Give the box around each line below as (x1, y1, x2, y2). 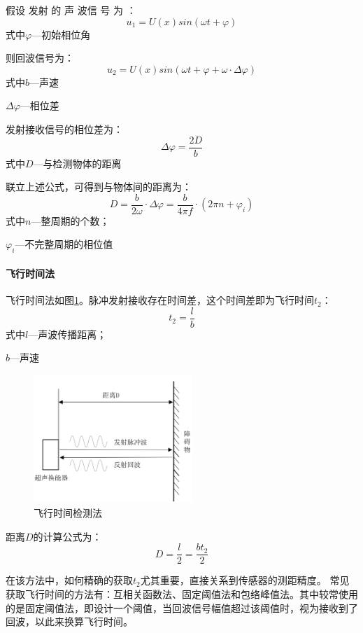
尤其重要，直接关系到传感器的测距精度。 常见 (140, 573, 350, 587)
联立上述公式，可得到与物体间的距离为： (6, 179, 192, 194)
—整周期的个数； (31, 213, 110, 228)
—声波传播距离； (28, 326, 107, 341)
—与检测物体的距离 (33, 155, 122, 170)
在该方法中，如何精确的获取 (6, 573, 133, 587)
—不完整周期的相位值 (15, 237, 113, 251)
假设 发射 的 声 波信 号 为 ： (6, 3, 136, 17)
